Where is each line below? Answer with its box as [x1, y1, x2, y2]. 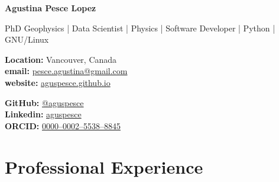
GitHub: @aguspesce [5, 96, 84, 108]
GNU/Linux [5, 33, 49, 46]
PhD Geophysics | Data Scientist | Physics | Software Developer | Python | [5, 21, 275, 34]
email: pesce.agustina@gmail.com [5, 65, 128, 77]
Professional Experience [5, 154, 203, 178]
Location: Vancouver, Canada [5, 53, 117, 65]
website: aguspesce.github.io [5, 76, 111, 88]
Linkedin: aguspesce [5, 108, 82, 120]
